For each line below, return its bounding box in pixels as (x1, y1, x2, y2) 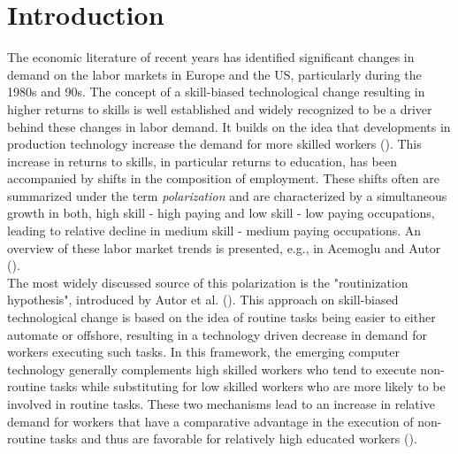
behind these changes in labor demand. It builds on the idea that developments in (7, 117, 451, 135)
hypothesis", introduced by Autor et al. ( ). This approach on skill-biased (7, 290, 399, 309)
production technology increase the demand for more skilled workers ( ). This (7, 135, 422, 153)
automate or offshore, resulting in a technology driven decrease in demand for (7, 325, 427, 343)
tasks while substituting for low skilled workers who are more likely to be (50, 377, 446, 396)
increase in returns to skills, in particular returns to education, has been (7, 151, 397, 170)
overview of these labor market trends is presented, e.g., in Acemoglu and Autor (7, 238, 441, 257)
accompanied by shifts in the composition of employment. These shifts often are (7, 169, 439, 188)
